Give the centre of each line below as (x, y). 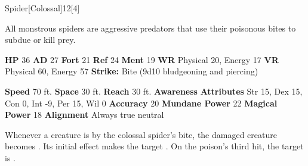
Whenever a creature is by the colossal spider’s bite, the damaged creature (141, 134)
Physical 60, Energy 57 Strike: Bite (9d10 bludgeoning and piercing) (132, 71)
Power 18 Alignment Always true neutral (84, 115)
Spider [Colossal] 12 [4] (42, 8)
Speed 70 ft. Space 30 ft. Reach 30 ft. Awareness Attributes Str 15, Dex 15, (154, 91)
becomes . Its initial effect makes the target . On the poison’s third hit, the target (154, 146)
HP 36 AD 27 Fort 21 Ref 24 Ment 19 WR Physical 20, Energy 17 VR (142, 59)
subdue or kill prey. (40, 40)
